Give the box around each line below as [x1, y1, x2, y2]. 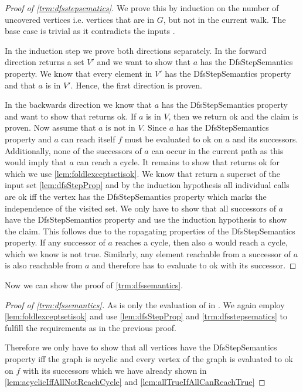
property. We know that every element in [5, 67, 152, 79]
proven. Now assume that [5, 121, 96, 134]
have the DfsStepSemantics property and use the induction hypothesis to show [5, 213, 287, 226]
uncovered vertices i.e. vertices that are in [5, 13, 154, 25]
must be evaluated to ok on [124, 132, 223, 145]
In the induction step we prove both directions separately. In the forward [5, 44, 267, 56]
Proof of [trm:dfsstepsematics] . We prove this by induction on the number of [5, 2, 279, 13]
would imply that [5, 156, 67, 168]
